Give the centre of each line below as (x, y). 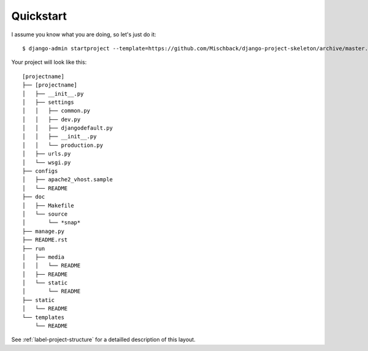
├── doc (34, 197)
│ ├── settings (48, 102)
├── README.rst (45, 240)
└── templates (43, 317)
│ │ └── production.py (63, 145)
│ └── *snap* (52, 223)
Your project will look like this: (49, 62)
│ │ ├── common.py (56, 111)
